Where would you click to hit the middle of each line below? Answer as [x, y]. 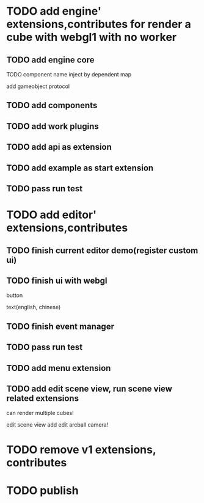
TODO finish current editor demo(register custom [102, 250]
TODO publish [42, 490]
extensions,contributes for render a [99, 24]
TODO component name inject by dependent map [69, 74]
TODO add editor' [51, 215]
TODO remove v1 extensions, [81, 450]
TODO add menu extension [59, 368]
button [15, 295]
